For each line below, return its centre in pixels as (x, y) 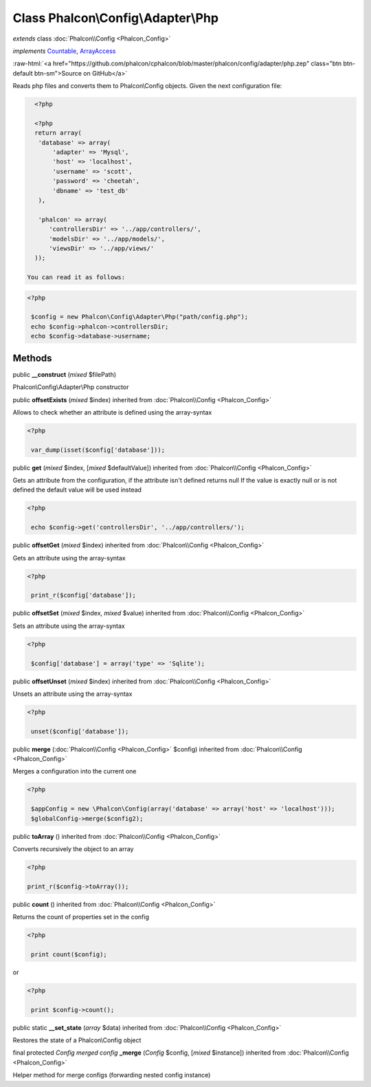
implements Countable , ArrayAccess (64, 51)
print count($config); (69, 954)
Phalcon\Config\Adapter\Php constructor (71, 387)
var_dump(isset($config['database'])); (98, 450)
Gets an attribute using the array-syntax (69, 558)
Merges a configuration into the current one (75, 771)
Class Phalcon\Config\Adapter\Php (116, 18)
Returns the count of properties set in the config (81, 917)
